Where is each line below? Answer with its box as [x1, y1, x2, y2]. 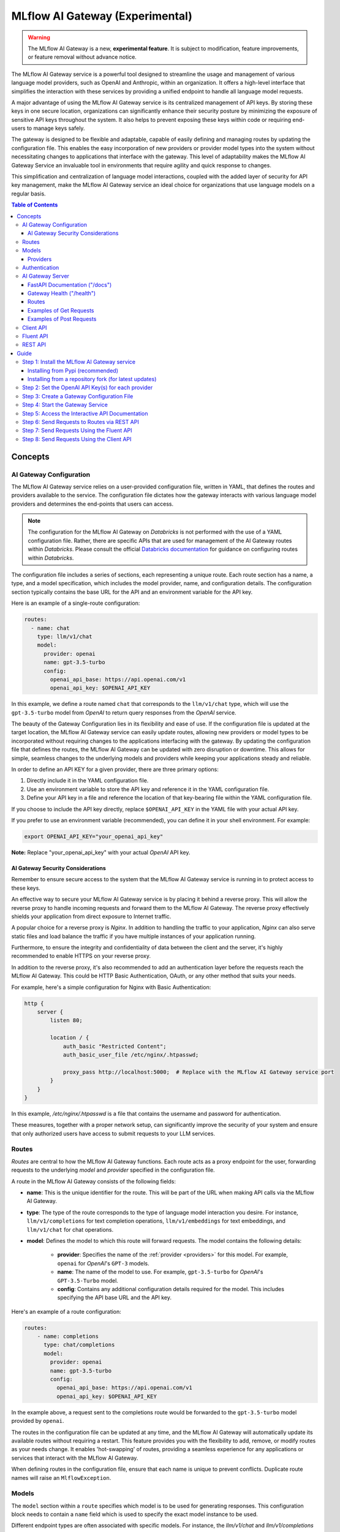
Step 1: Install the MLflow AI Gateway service [22, 358, 136, 366]
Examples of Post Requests [28, 316, 97, 323]
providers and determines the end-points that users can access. [11, 500, 174, 507]
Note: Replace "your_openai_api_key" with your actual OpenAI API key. [11, 849, 191, 856]
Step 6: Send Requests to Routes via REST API [22, 418, 139, 425]
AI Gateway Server [22, 273, 70, 280]
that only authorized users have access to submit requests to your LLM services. [11, 1129, 216, 1137]
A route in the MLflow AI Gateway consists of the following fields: [11, 1177, 176, 1185]
